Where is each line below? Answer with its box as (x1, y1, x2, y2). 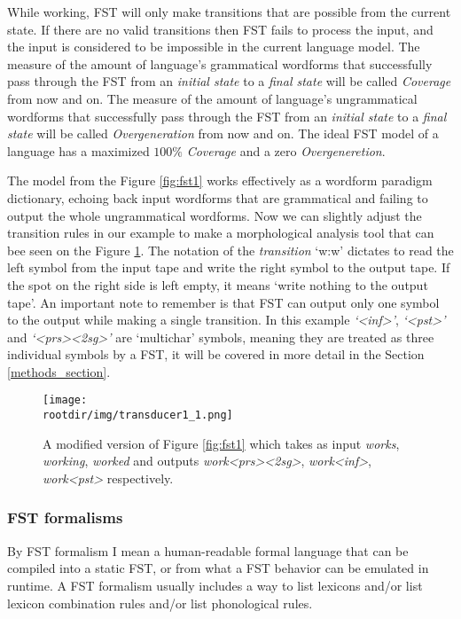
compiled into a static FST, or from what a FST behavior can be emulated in (7, 559, 429, 577)
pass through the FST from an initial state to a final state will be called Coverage (7, 72, 451, 90)
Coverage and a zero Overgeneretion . (186, 141, 386, 160)
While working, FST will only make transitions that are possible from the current (7, 3, 451, 20)
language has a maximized (7, 141, 150, 160)
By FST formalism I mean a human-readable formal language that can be (7, 541, 409, 560)
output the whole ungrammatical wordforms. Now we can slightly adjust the (7, 206, 422, 224)
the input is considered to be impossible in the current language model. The (7, 37, 420, 56)
